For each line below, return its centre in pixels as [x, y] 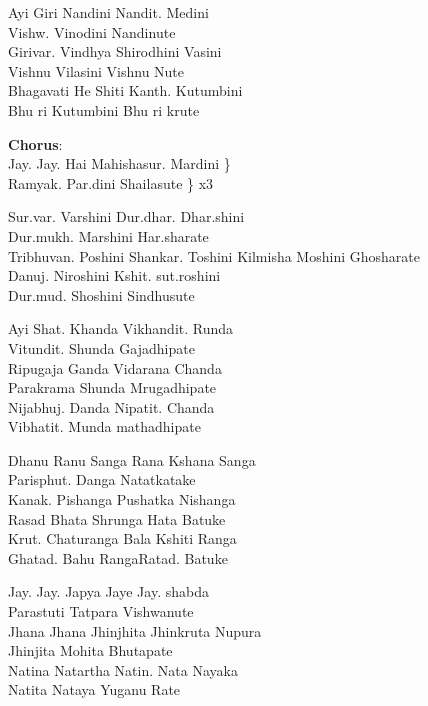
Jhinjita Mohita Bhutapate [90, 650]
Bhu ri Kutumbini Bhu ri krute [104, 109]
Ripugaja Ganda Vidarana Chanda [115, 367]
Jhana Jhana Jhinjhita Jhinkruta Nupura [135, 630]
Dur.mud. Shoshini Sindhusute [101, 294]
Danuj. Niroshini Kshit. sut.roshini [114, 275]
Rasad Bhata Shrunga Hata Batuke [117, 518]
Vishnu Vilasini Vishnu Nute [96, 70]
